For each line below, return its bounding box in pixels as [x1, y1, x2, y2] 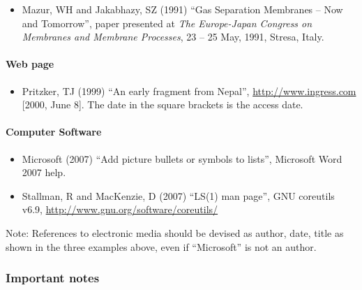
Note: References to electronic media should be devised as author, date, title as [6, 225, 344, 240]
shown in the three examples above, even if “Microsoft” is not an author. [6, 239, 317, 254]
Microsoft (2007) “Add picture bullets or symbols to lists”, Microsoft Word [22, 151, 342, 166]
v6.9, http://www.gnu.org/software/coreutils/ [22, 202, 218, 217]
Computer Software [6, 124, 102, 139]
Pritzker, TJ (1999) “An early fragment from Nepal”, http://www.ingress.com [22, 83, 356, 98]
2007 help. [22, 165, 66, 180]
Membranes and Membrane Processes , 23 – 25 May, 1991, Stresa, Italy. [22, 29, 324, 44]
